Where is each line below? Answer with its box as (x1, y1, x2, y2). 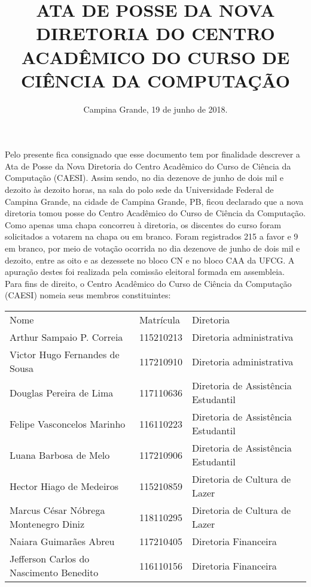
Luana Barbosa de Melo (10, 447, 110, 462)
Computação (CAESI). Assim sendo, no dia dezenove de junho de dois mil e (5, 171, 283, 184)
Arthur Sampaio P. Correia (10, 330, 123, 344)
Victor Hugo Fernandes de (10, 347, 120, 361)
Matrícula (139, 313, 180, 326)
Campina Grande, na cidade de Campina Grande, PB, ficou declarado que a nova (5, 195, 304, 207)
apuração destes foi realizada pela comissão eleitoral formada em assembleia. (5, 265, 285, 278)
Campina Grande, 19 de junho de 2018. (83, 102, 228, 115)
